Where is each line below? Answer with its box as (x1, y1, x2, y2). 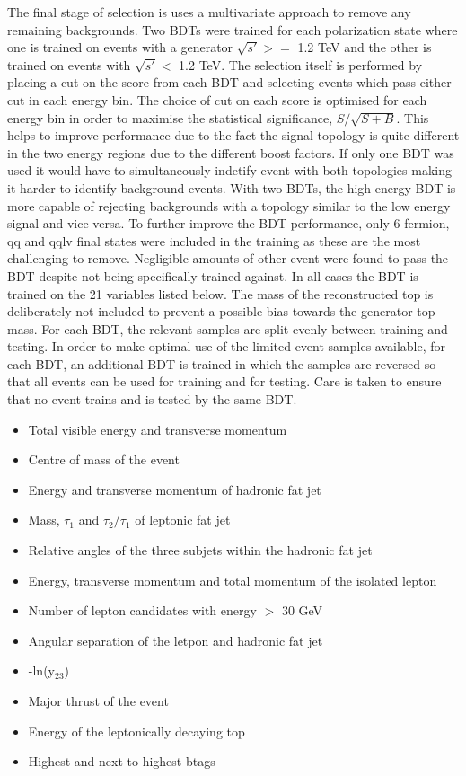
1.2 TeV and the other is (297, 38, 432, 57)
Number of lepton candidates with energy (28, 601, 257, 620)
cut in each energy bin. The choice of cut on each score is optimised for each (7, 90, 427, 109)
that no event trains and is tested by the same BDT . (7, 390, 297, 409)
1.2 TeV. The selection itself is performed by (179, 55, 423, 74)
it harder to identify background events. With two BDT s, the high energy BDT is (7, 178, 456, 197)
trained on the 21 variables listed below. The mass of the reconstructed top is (7, 284, 434, 303)
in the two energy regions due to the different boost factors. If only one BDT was (7, 143, 454, 162)
